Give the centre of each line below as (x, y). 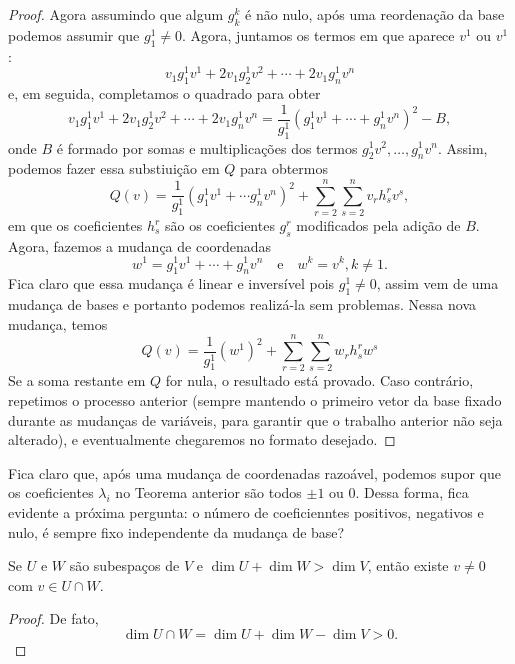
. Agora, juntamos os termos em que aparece (318, 34)
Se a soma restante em (77, 380)
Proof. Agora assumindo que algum (116, 14)
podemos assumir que (74, 34)
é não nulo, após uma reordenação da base (375, 14)
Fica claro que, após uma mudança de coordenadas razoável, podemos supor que (254, 472)
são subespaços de (124, 565)
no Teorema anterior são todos (208, 492)
